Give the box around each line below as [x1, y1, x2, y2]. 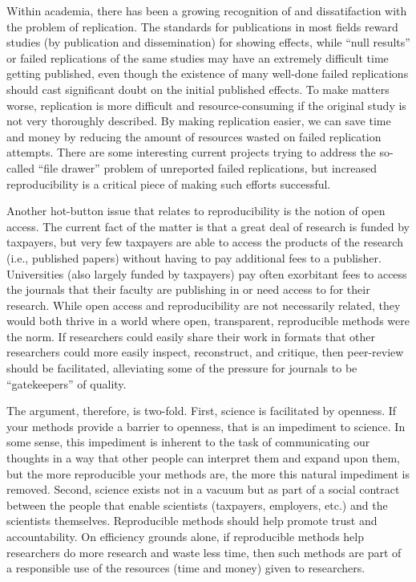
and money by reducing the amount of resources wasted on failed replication [6, 128, 382, 144]
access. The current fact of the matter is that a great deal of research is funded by [6, 218, 410, 234]
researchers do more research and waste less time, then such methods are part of [6, 543, 402, 560]
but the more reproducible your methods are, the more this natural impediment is [6, 465, 410, 482]
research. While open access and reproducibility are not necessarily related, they [6, 296, 401, 313]
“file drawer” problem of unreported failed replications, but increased [38, 159, 378, 176]
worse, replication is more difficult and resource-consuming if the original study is [6, 96, 406, 113]
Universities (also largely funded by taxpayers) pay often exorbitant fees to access [6, 265, 407, 282]
